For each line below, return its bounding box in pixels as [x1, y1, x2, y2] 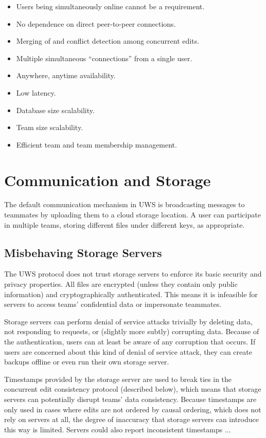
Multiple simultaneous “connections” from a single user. [16, 52, 192, 63]
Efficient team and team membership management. [16, 139, 177, 150]
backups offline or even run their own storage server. [4, 356, 169, 367]
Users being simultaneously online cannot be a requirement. [16, 1, 205, 11]
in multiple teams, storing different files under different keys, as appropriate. [4, 219, 245, 230]
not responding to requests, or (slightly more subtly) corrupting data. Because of [4, 326, 259, 337]
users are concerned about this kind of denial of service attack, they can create [4, 346, 252, 357]
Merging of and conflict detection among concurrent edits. [16, 35, 200, 46]
